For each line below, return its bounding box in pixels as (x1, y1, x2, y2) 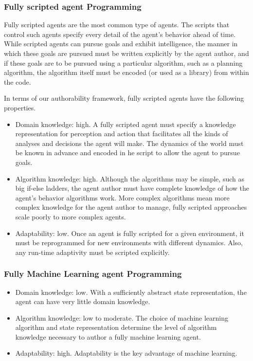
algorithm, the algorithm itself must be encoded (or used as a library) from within (4, 67, 249, 77)
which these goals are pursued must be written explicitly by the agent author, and (4, 48, 249, 58)
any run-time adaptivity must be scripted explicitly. (15, 247, 170, 257)
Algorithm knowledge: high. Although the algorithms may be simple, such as (15, 173, 244, 183)
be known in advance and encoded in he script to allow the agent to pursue (15, 147, 240, 158)
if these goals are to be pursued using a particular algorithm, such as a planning (4, 57, 243, 68)
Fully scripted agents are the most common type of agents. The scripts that (4, 19, 230, 30)
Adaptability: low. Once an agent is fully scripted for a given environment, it (15, 228, 244, 238)
